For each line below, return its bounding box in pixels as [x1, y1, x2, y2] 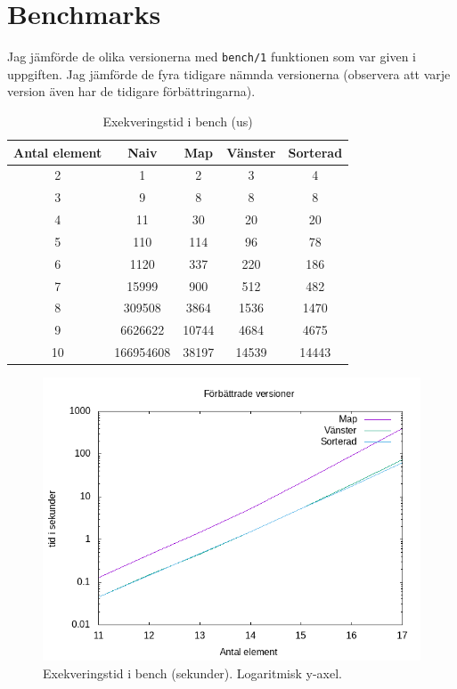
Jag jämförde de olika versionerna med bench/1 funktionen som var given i [7, 47, 416, 66]
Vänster [226, 142, 276, 161]
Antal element [13, 142, 102, 161]
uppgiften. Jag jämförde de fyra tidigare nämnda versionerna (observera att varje [7, 64, 451, 83]
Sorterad [288, 142, 343, 161]
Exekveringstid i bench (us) [102, 111, 253, 130]
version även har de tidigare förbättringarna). [7, 82, 256, 101]
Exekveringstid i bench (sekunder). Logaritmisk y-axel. [43, 663, 342, 682]
